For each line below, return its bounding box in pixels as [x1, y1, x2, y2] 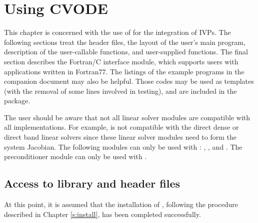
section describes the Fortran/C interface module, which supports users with [4, 56, 238, 66]
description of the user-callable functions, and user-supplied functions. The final [4, 46, 248, 57]
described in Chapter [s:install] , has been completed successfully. [4, 209, 201, 219]
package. [4, 95, 30, 106]
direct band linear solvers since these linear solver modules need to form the [4, 132, 236, 142]
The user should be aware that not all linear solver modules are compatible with [4, 112, 250, 122]
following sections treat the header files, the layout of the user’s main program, [4, 36, 245, 47]
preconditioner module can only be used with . [4, 151, 147, 162]
